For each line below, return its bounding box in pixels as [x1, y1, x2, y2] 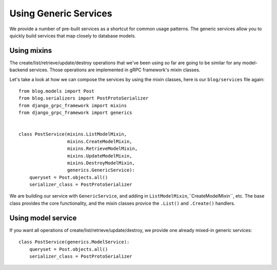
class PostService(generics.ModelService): [18, 239, 130, 245]
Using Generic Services [9, 8, 112, 19]
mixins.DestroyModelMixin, [67, 160, 135, 166]
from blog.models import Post [18, 88, 95, 94]
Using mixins [9, 46, 52, 55]
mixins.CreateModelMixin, [67, 139, 133, 144]
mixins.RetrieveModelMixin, [67, 146, 138, 151]
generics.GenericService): [67, 167, 135, 173]
